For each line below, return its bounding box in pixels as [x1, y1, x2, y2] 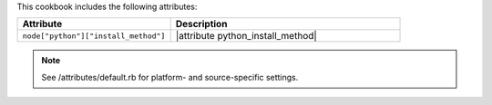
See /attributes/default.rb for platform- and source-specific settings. [41, 72, 299, 82]
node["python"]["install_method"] [22, 31, 166, 41]
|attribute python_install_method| [175, 30, 318, 43]
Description [175, 18, 228, 31]
